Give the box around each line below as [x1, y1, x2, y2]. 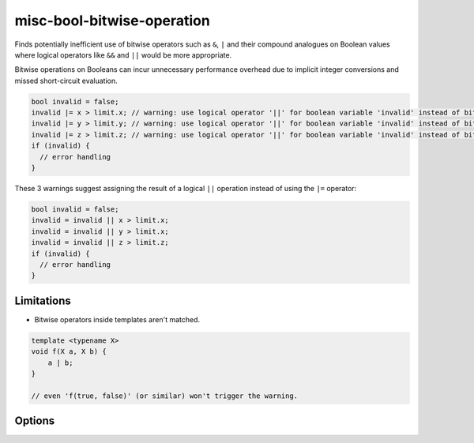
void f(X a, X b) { [31, 347, 107, 356]
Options [14, 415, 55, 428]
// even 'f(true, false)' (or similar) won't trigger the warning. [31, 391, 299, 400]
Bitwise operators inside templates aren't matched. [34, 314, 201, 324]
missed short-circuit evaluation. [14, 76, 118, 85]
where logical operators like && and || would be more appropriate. [14, 50, 232, 59]
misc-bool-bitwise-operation [14, 12, 211, 29]
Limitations [14, 294, 71, 307]
